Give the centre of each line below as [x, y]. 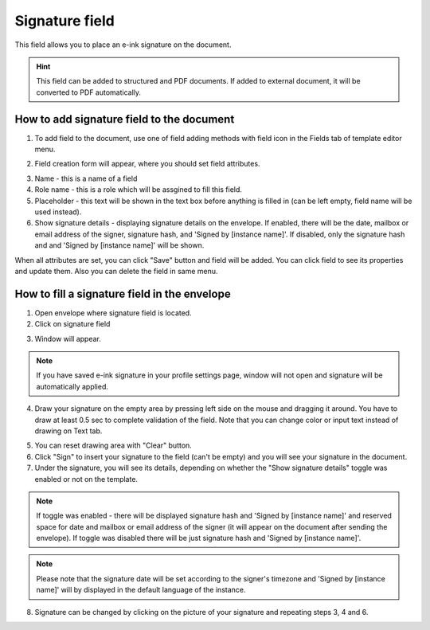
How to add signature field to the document [125, 119]
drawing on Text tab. [68, 431]
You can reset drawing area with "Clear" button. [113, 445]
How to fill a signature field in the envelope [123, 293]
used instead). [58, 212]
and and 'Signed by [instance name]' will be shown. [119, 245]
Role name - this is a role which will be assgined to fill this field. [139, 190]
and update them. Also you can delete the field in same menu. [116, 271]
